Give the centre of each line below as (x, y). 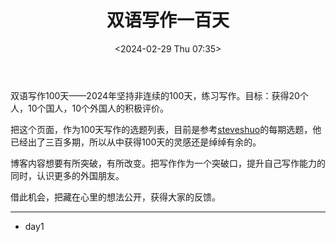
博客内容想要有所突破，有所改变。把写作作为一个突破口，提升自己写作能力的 (168, 163)
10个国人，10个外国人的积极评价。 (98, 108)
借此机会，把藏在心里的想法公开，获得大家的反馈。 (115, 197)
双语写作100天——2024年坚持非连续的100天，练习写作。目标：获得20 (155, 95)
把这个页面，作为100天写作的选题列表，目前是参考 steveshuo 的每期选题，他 (166, 129)
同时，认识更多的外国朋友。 (67, 175)
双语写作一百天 (168, 20)
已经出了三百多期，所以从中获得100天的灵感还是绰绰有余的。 (136, 142)
